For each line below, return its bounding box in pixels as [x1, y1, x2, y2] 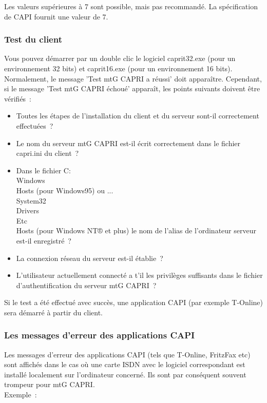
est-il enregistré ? [16, 235, 71, 246]
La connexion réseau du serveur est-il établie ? [16, 252, 163, 263]
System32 [16, 195, 46, 206]
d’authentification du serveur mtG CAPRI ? [16, 279, 157, 290]
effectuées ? [16, 120, 53, 131]
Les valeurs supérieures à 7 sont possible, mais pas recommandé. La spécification [4, 1, 258, 11]
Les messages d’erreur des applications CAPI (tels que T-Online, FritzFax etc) [4, 349, 251, 359]
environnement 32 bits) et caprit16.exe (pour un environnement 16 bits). [4, 63, 233, 73]
